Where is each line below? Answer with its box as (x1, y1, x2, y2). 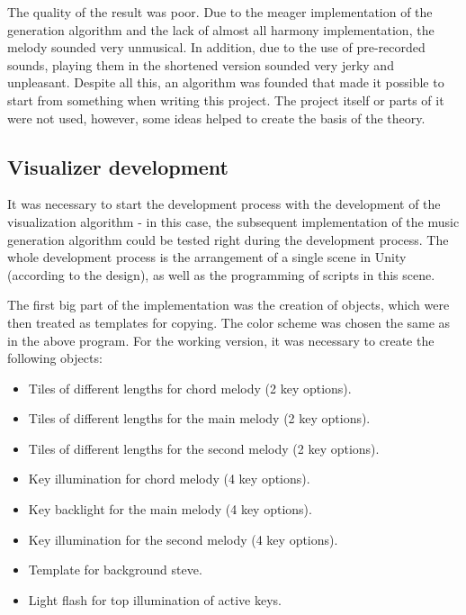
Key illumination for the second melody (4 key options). (28, 529, 338, 548)
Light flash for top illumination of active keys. (28, 590, 282, 609)
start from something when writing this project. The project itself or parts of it (7, 90, 444, 109)
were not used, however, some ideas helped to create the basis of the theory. (7, 108, 426, 127)
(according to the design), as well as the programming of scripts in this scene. (7, 265, 435, 284)
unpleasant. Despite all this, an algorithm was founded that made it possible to (7, 73, 444, 92)
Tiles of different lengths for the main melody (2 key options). (28, 409, 371, 428)
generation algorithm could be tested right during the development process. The (7, 230, 449, 249)
